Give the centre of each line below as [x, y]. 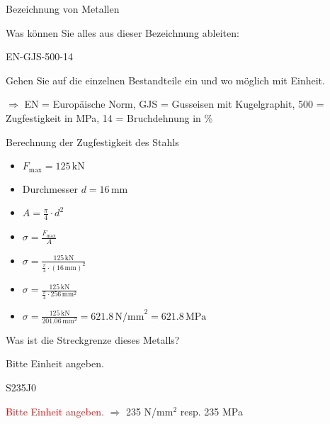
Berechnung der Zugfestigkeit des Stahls [92, 141]
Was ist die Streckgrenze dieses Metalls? [93, 339]
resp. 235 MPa [211, 411]
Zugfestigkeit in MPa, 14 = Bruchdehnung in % [109, 117]
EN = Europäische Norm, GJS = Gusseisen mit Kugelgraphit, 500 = [174, 104]
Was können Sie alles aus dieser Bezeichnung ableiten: [123, 32]
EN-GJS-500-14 [39, 56]
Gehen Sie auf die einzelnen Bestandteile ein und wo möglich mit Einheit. [165, 80]
